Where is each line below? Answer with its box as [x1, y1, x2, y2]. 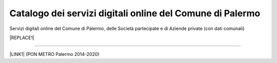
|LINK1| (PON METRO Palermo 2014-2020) [9, 51, 100, 57]
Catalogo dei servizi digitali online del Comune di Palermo [9, 8, 261, 19]
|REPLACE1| [9, 35, 35, 41]
